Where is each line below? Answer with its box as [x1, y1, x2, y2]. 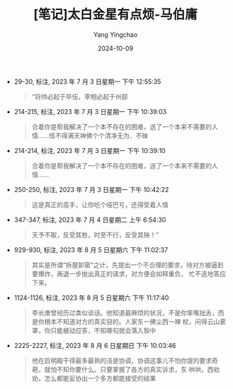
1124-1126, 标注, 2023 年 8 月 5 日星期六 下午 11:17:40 [13, 293, 169, 302]
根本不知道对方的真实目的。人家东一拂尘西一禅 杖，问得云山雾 [44, 317, 227, 326]
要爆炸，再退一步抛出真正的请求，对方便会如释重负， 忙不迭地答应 [31, 269, 227, 278]
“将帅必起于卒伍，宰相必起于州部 [31, 92, 128, 101]
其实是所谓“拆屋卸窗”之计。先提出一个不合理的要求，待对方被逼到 [31, 260, 224, 269]
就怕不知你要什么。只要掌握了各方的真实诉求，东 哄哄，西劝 [44, 365, 220, 373]
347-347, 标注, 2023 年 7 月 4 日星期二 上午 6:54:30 [13, 215, 166, 224]
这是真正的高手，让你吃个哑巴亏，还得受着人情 [31, 200, 169, 209]
